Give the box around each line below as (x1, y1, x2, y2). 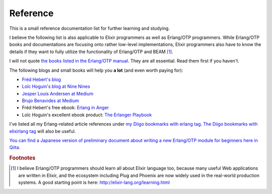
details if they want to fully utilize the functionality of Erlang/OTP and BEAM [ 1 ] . (9, 48, 173, 55)
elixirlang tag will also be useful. (9, 128, 76, 134)
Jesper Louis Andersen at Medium (22, 90, 94, 96)
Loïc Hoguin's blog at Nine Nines (22, 83, 90, 89)
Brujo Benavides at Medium (22, 98, 79, 104)
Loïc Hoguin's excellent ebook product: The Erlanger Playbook (22, 112, 152, 118)
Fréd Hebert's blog (22, 76, 61, 82)
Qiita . (9, 144, 21, 151)
